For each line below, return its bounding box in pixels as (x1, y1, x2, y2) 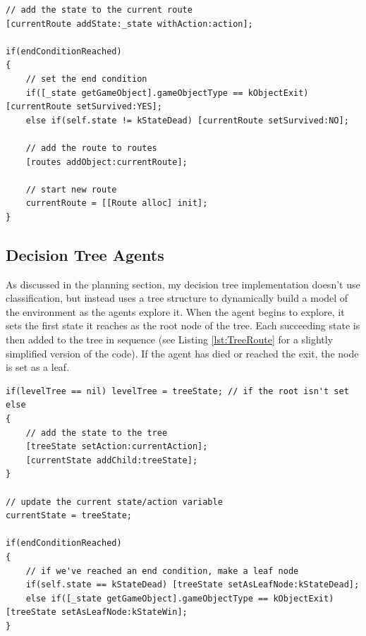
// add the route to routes (25, 142, 157, 153)
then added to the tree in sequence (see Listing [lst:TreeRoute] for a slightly (6, 332, 334, 347)
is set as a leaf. (6, 360, 70, 374)
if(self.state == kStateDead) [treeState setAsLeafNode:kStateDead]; (25, 580, 360, 590)
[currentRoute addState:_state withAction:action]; (6, 18, 253, 29)
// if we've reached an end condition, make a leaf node (25, 565, 299, 576)
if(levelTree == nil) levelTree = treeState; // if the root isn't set (6, 386, 349, 396)
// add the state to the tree (25, 427, 168, 438)
